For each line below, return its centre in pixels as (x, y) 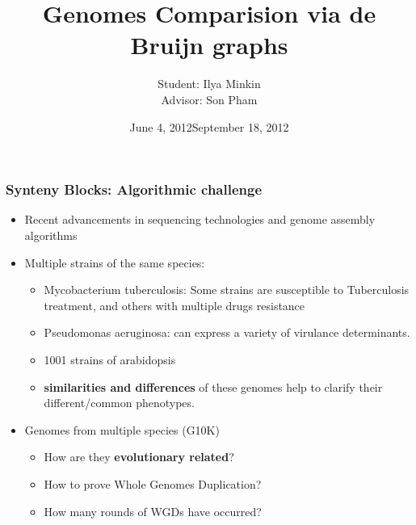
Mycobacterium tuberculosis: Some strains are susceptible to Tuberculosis (227, 290)
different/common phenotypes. (119, 403)
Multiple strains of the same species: (115, 262)
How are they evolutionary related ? (139, 457)
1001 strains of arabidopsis (110, 359)
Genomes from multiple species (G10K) (122, 429)
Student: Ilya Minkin (209, 84)
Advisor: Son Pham (209, 99)
